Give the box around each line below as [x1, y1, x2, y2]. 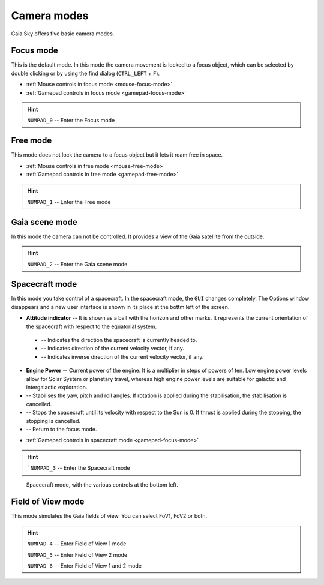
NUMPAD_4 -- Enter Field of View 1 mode [27, 540, 127, 547]
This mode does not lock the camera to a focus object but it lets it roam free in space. [11, 151, 223, 158]
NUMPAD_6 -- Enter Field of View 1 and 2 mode [27, 562, 142, 569]
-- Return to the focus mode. [26, 425, 97, 433]
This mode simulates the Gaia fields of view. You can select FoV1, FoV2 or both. [11, 512, 207, 520]
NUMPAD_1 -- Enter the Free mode [27, 198, 111, 205]
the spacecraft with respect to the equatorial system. [26, 323, 157, 330]
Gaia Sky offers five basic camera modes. [11, 30, 115, 37]
